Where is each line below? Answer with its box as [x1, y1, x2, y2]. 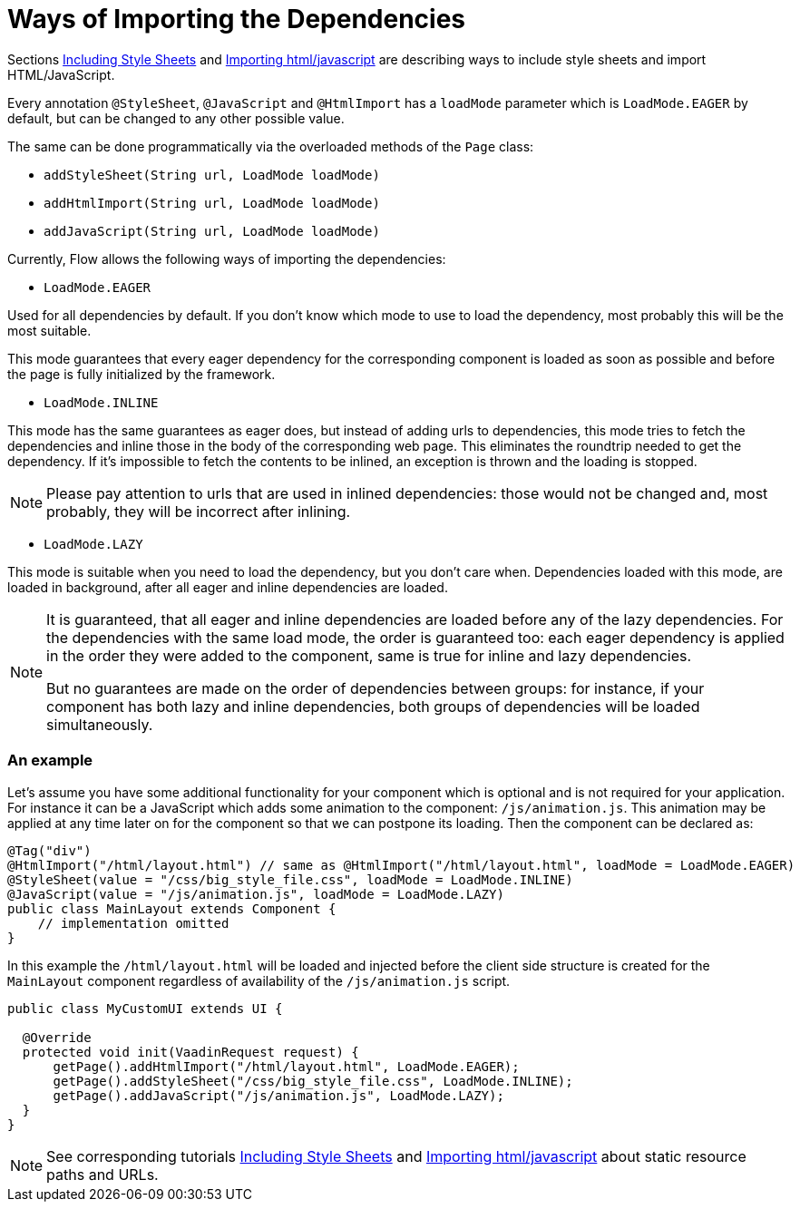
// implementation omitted [37, 915, 229, 931]
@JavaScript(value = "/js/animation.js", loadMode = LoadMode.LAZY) [7, 886, 504, 902]
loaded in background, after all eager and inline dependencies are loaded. [7, 579, 448, 595]
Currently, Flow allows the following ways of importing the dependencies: [7, 250, 446, 267]
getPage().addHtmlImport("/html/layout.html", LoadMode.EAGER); [53, 1058, 520, 1074]
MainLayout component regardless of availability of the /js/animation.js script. [7, 972, 511, 989]
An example [7, 751, 93, 770]
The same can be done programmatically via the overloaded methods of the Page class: [7, 138, 534, 154]
